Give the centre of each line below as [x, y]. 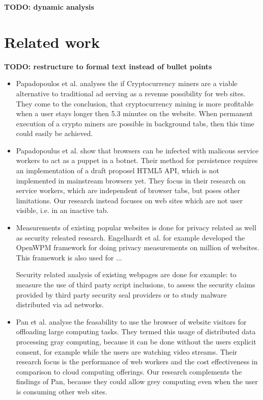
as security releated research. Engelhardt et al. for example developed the [130, 237]
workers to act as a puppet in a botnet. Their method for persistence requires [137, 160]
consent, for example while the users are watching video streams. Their [127, 351]
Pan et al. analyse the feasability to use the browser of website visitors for [131, 321]
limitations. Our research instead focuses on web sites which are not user [129, 200]
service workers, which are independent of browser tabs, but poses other [128, 190]
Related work [52, 42]
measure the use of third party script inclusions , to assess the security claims [136, 284]
